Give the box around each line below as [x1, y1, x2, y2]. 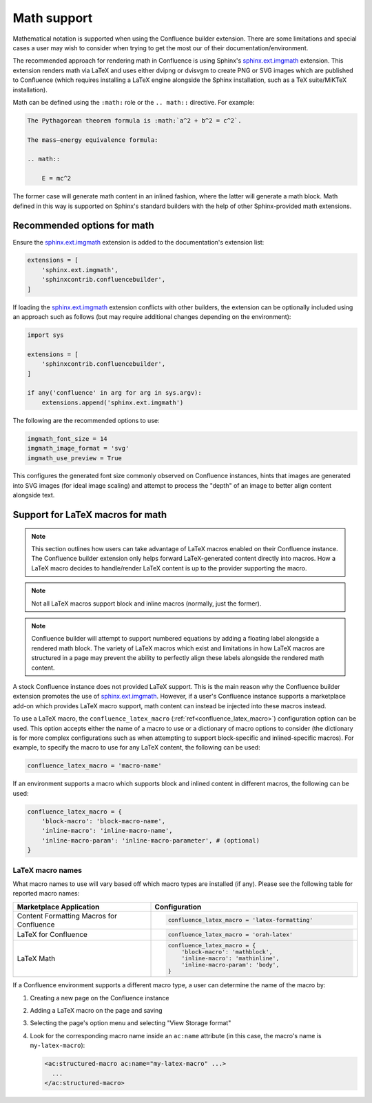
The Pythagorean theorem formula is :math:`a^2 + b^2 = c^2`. [27, 116, 242, 124]
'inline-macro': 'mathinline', [181, 955, 280, 962]
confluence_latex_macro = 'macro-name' [27, 762, 162, 770]
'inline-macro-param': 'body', [181, 961, 280, 969]
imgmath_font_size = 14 [27, 435, 108, 442]
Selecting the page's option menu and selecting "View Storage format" [30, 1019, 231, 1027]
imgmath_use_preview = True [27, 454, 122, 462]
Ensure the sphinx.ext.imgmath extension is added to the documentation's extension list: [12, 238, 265, 246]
